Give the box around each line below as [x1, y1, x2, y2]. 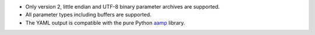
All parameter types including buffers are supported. [25, 11, 152, 18]
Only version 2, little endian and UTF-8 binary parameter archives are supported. [25, 3, 220, 10]
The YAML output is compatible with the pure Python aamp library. [25, 19, 185, 26]
